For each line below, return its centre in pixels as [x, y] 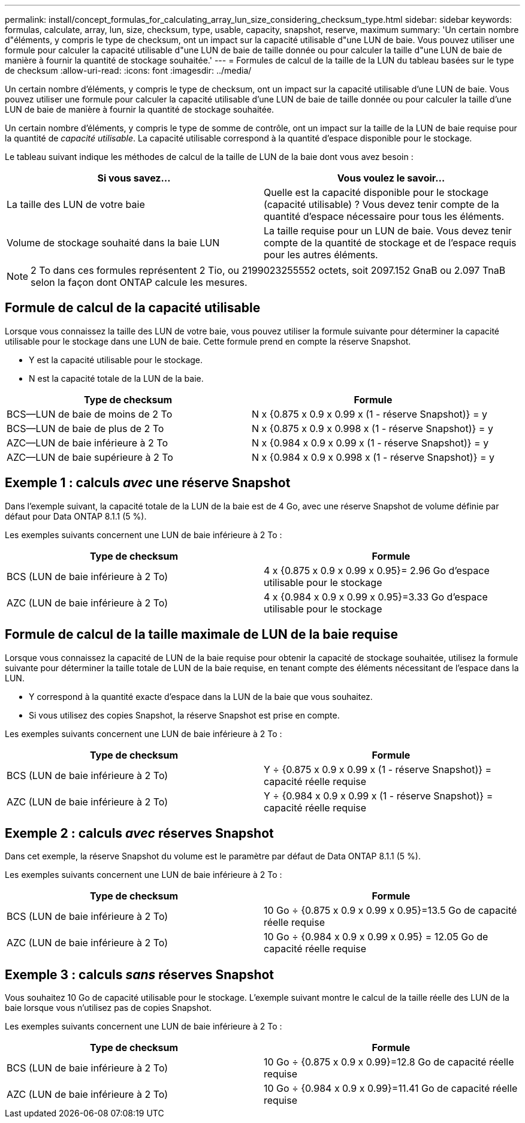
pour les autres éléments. [321, 255]
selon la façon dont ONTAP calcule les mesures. [139, 282]
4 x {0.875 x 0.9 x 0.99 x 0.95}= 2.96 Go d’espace [377, 570]
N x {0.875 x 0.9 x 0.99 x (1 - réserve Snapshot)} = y [370, 414]
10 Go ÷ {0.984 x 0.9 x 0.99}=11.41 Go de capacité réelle [391, 1089]
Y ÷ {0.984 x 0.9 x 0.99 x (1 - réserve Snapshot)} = [378, 796]
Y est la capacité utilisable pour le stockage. [116, 360]
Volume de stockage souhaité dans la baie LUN [113, 243]
